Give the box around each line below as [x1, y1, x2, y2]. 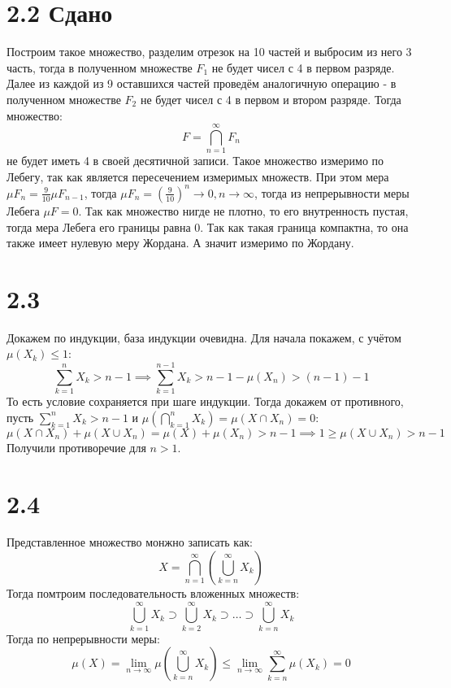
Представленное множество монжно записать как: [7, 533, 253, 551]
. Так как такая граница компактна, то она [200, 218, 409, 235]
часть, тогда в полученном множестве [7, 59, 193, 76]
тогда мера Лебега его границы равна [7, 218, 191, 235]
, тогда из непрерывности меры [254, 184, 410, 201]
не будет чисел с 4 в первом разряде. [211, 59, 395, 76]
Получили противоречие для [7, 438, 146, 455]
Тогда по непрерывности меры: [7, 629, 160, 647]
